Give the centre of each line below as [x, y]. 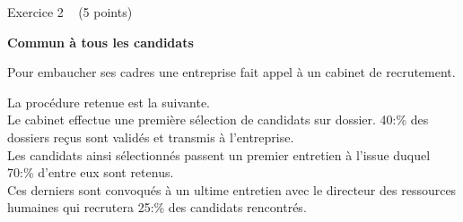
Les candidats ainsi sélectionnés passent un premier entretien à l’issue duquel [219, 154]
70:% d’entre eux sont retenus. [91, 172]
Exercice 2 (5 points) [70, 12]
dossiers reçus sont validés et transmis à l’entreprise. [151, 137]
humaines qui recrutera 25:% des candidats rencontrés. [157, 207]
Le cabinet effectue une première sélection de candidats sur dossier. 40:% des [218, 120]
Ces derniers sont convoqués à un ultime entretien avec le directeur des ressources [232, 189]
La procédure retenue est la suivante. [109, 102]
